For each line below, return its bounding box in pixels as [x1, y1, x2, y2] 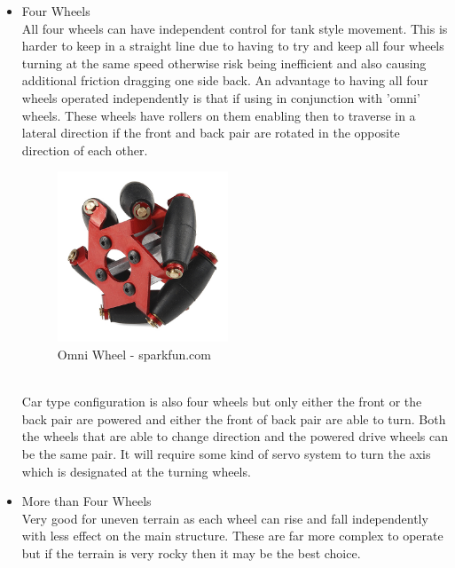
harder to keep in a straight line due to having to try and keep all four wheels [21, 36, 444, 55]
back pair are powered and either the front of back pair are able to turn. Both [21, 409, 446, 428]
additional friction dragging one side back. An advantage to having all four [21, 71, 428, 90]
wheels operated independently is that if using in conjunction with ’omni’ [21, 88, 420, 106]
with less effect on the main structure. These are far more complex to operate [21, 526, 443, 545]
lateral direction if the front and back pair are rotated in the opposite [21, 123, 400, 142]
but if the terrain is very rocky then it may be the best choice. [21, 543, 361, 562]
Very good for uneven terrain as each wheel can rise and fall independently [21, 509, 428, 527]
